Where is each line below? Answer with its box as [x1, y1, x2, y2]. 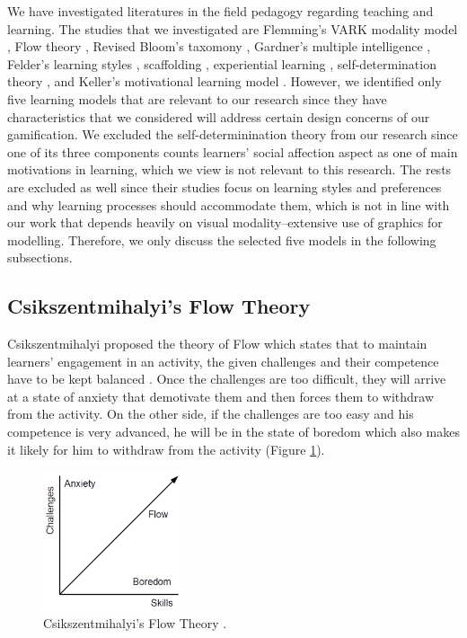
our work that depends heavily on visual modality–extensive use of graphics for [7, 213, 443, 232]
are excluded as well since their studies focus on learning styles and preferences [7, 177, 442, 196]
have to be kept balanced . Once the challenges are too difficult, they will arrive [7, 369, 446, 388]
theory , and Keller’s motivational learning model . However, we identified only [7, 72, 442, 91]
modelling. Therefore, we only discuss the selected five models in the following [7, 230, 436, 249]
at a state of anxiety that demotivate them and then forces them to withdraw [7, 386, 435, 405]
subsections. [7, 248, 73, 267]
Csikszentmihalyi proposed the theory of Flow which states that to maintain [7, 334, 427, 353]
